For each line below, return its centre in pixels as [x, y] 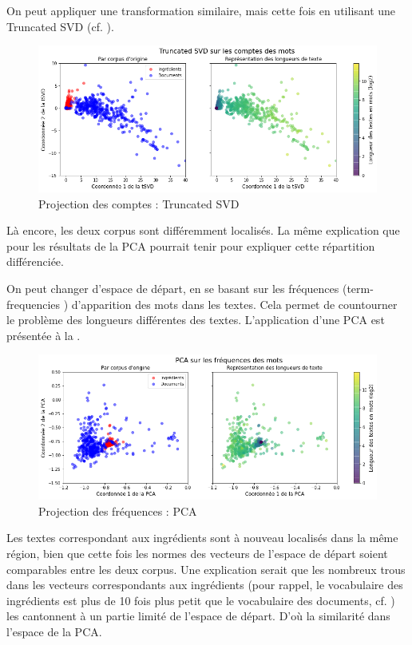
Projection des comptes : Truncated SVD [139, 203]
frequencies [34, 304]
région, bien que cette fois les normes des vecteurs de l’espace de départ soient [197, 554]
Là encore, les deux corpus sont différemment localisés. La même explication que [203, 230]
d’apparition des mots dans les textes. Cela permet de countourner [234, 304]
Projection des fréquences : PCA [118, 510]
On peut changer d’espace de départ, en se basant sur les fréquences [173, 288]
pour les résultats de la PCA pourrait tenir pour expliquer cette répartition [191, 245]
